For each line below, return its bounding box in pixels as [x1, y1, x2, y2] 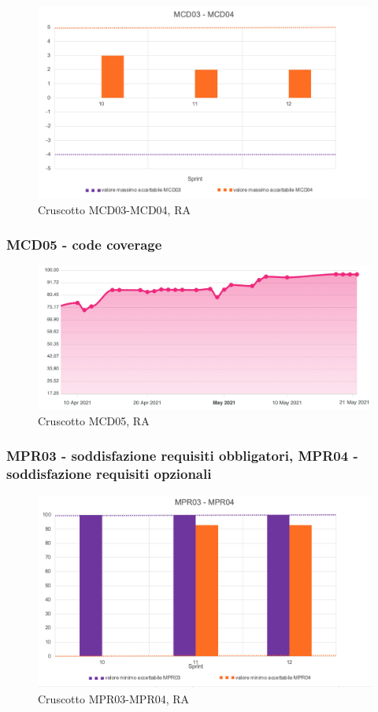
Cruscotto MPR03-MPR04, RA [38, 690, 190, 706]
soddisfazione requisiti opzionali [6, 464, 212, 484]
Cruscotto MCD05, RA [38, 412, 150, 428]
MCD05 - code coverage [6, 235, 162, 254]
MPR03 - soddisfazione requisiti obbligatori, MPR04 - [6, 446, 358, 465]
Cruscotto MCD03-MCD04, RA [38, 201, 191, 217]
